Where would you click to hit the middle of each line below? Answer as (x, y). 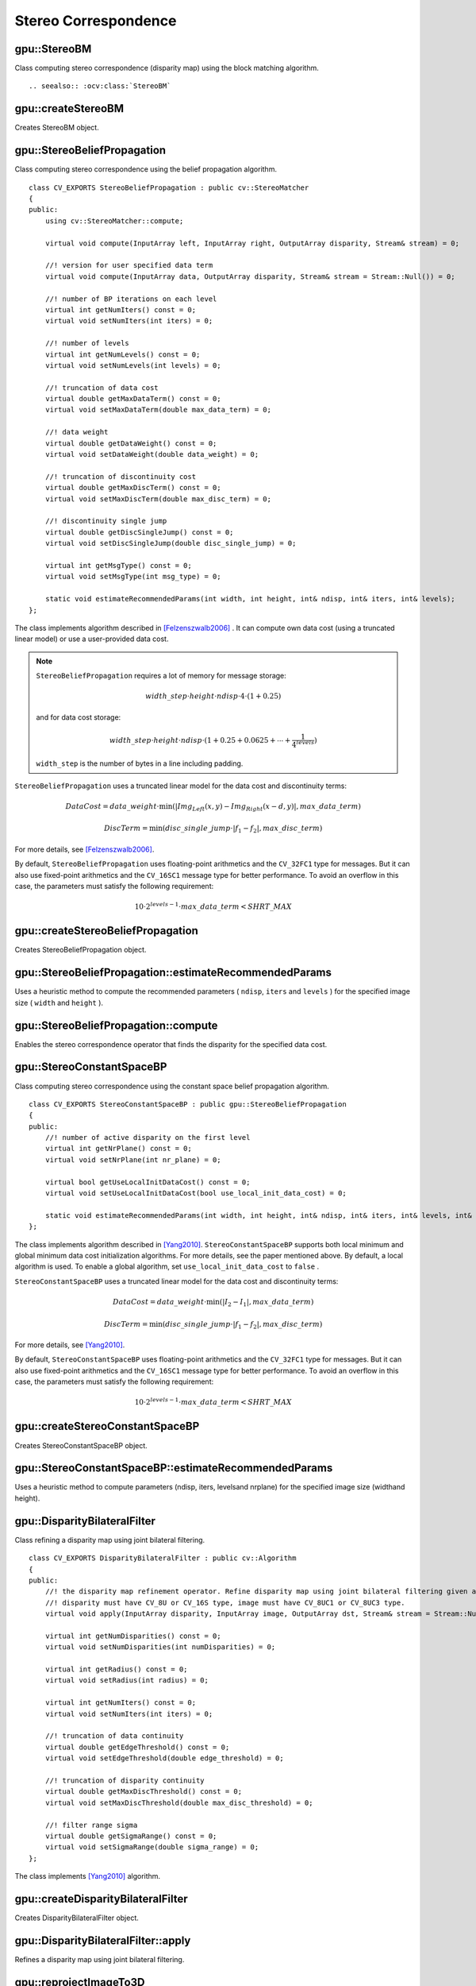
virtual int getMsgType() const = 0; (118, 565)
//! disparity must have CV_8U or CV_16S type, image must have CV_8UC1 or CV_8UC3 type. (225, 1602)
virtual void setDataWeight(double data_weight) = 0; (152, 454)
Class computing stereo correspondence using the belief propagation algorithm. (146, 169)
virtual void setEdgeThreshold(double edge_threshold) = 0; (165, 1758)
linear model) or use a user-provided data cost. (92, 639)
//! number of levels (87, 343)
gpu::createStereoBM (69, 108)
